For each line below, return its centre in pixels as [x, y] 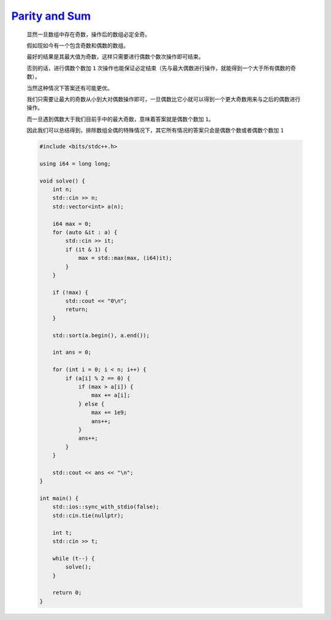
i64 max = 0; [72, 224]
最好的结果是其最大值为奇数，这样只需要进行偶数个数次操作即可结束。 [115, 57]
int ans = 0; [72, 352]
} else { [91, 404]
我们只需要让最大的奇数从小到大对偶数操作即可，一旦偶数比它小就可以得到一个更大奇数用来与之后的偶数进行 [163, 99]
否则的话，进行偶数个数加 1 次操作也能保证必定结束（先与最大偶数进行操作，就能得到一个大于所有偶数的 [159, 68]
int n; [62, 189]
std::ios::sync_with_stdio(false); [106, 507]
